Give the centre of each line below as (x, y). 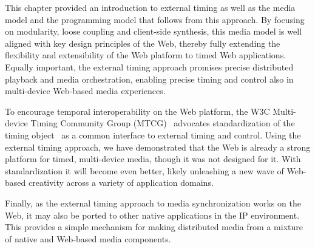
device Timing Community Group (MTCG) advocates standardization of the (150, 123)
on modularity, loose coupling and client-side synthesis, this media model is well (154, 31)
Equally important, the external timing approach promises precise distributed (149, 67)
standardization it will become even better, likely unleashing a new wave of (144, 170)
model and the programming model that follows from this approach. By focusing (155, 19)
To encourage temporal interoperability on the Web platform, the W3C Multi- (151, 111)
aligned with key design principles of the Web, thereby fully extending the (143, 43)
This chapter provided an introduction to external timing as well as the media (150, 7)
